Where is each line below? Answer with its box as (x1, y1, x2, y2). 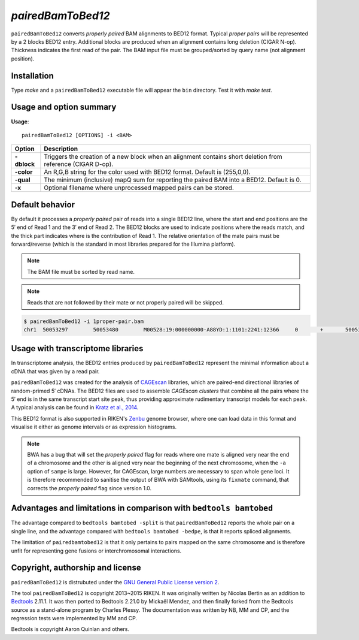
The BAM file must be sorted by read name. (27, 268, 135, 275)
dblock (14, 160, 35, 168)
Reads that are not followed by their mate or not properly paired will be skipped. (27, 298, 224, 306)
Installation (11, 71, 54, 81)
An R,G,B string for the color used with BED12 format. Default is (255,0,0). (44, 168, 251, 176)
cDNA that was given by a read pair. (11, 367, 100, 375)
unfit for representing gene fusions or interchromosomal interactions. (11, 547, 182, 554)
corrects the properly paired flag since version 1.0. (27, 484, 152, 491)
